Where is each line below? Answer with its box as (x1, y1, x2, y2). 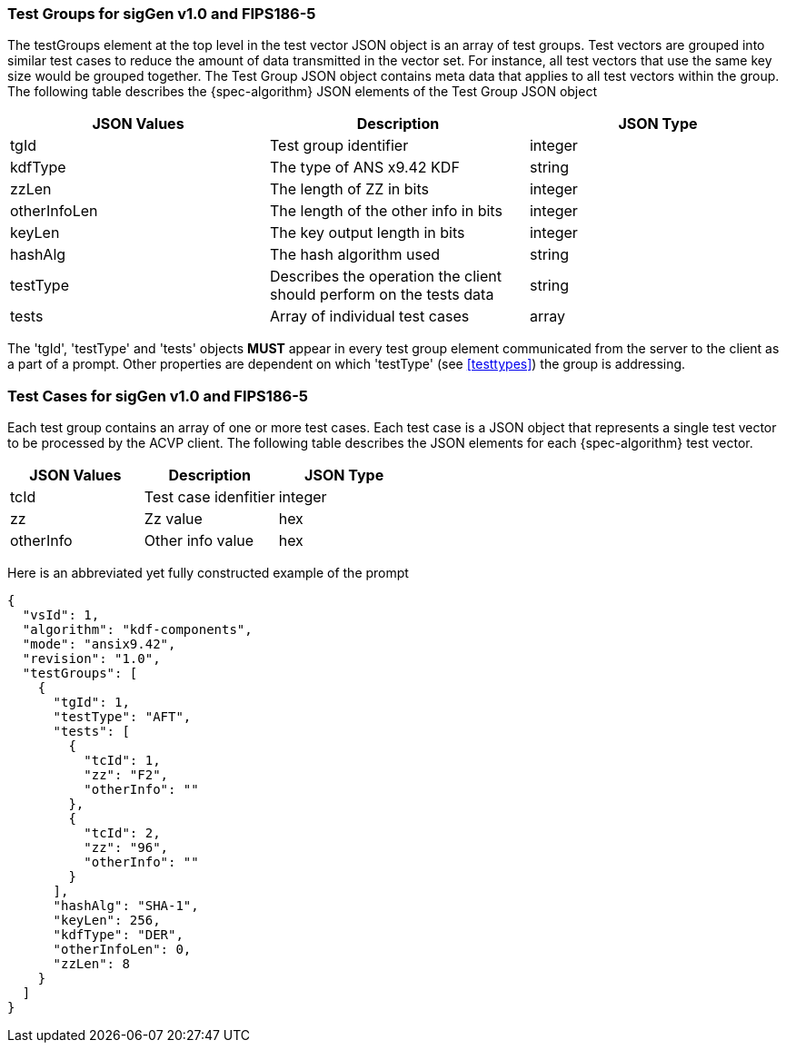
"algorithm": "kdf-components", (22, 622, 253, 638)
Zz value (144, 510, 203, 529)
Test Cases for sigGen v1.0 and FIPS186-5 (7, 386, 308, 405)
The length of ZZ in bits (269, 180, 429, 199)
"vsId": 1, (22, 608, 100, 623)
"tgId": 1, (53, 695, 130, 710)
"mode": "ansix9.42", (22, 637, 176, 652)
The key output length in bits (269, 223, 465, 243)
